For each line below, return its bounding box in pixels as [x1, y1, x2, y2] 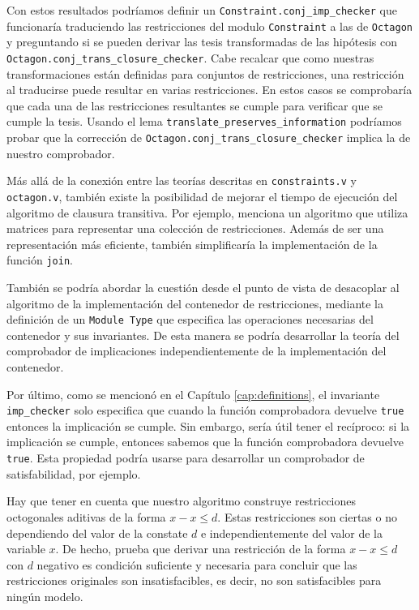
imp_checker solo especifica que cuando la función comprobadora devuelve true [6, 402, 404, 419]
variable [6, 540, 45, 557]
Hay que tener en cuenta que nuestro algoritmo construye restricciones [6, 492, 357, 509]
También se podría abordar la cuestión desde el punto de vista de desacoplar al [6, 279, 400, 295]
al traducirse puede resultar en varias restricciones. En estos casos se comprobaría [6, 81, 413, 98]
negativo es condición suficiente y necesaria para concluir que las [36, 556, 357, 573]
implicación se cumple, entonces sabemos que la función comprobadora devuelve [6, 433, 404, 450]
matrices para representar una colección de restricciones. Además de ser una [6, 220, 384, 237]
